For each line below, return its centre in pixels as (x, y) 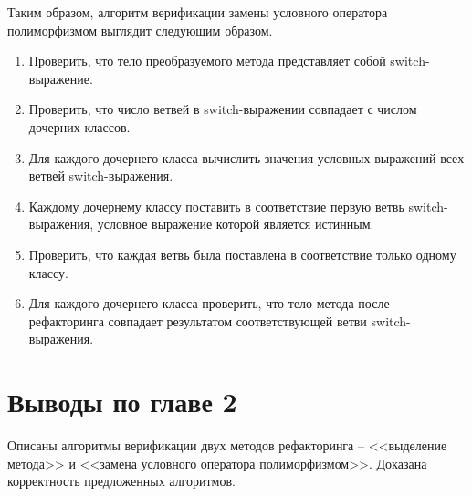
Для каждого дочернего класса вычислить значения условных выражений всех (246, 157)
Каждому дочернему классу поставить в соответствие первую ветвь (216, 206)
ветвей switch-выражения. (101, 176)
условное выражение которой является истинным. (236, 224)
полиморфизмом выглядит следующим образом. (140, 30)
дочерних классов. (79, 126)
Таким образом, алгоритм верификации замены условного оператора (198, 12)
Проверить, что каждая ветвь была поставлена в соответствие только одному (242, 254)
